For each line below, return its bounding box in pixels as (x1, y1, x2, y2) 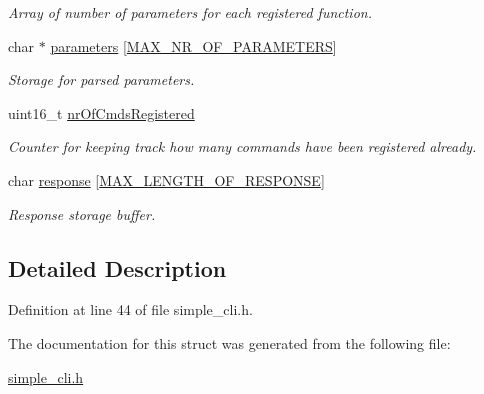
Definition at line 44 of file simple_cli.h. (8, 299, 253, 320)
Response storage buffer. (8, 203, 156, 224)
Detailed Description (8, 252, 227, 283)
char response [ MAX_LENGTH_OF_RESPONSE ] (8, 169, 325, 190)
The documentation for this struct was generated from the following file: (8, 332, 451, 353)
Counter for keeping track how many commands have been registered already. (8, 136, 477, 157)
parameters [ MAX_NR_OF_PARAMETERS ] (50, 35, 337, 56)
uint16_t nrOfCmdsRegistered (8, 102, 195, 123)
